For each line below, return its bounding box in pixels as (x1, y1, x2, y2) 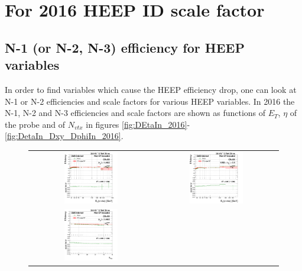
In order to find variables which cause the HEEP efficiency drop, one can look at (5, 83, 297, 95)
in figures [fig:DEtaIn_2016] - (86, 118, 190, 130)
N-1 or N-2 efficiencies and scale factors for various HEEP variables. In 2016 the (5, 95, 295, 107)
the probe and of (5, 118, 65, 130)
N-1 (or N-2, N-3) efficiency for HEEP (5, 38, 245, 56)
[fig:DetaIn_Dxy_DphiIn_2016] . (5, 130, 124, 142)
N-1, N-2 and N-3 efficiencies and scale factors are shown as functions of (5, 107, 266, 119)
